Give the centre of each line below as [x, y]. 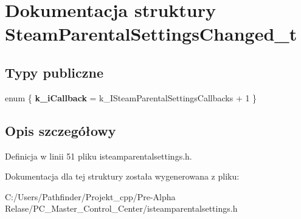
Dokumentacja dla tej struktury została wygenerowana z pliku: [122, 176]
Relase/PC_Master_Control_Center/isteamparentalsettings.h [121, 208]
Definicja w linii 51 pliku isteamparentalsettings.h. [99, 156]
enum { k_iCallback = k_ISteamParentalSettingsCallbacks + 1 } [131, 97]
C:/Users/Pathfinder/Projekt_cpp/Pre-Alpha [90, 196]
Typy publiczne [54, 72]
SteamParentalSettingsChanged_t [151, 34]
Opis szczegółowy [61, 130]
